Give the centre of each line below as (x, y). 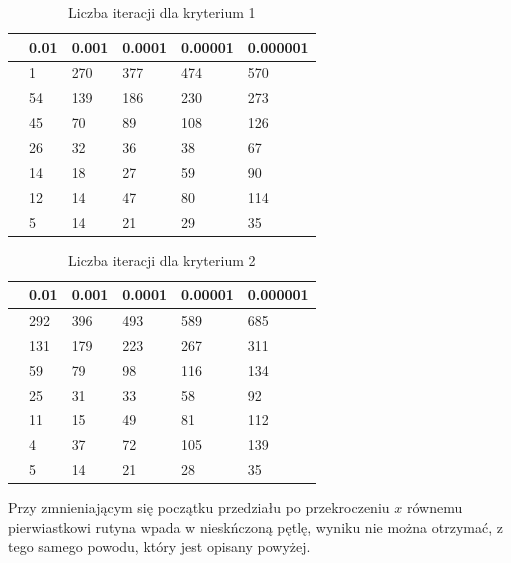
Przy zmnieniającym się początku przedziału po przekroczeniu (199, 507)
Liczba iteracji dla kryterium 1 (162, 12)
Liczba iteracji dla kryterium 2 (162, 259)
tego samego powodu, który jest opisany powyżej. (159, 546)
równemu (434, 507)
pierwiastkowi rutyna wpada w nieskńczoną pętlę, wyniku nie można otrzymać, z (255, 526)
